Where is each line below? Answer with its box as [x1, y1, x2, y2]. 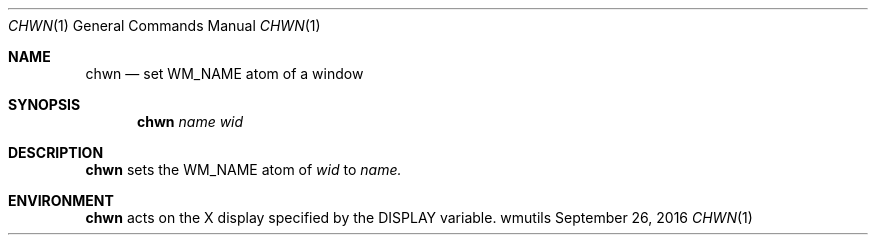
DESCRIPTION [8, 144, 104, 161]
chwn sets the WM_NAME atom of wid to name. [85, 161, 402, 178]
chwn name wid [137, 113, 244, 130]
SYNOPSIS [8, 96, 81, 113]
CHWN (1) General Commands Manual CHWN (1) [8, 17, 321, 34]
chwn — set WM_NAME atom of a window [85, 65, 364, 82]
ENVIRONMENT [8, 192, 114, 209]
